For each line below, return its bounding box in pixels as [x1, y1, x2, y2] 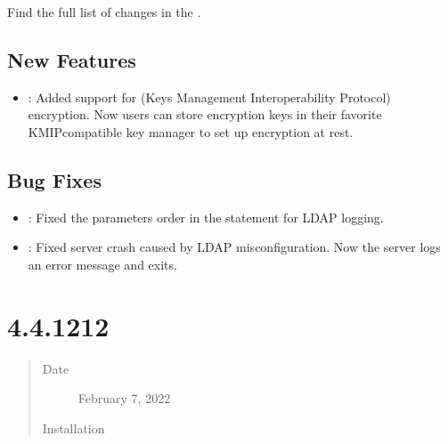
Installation [42, 418, 105, 437]
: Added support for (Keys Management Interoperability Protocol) [28, 87, 391, 106]
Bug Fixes [7, 165, 102, 193]
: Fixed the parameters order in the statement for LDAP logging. [28, 207, 384, 226]
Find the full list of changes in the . [7, 3, 201, 20]
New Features [7, 45, 136, 73]
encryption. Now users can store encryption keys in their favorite [28, 105, 382, 124]
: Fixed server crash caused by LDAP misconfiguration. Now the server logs [28, 238, 441, 256]
